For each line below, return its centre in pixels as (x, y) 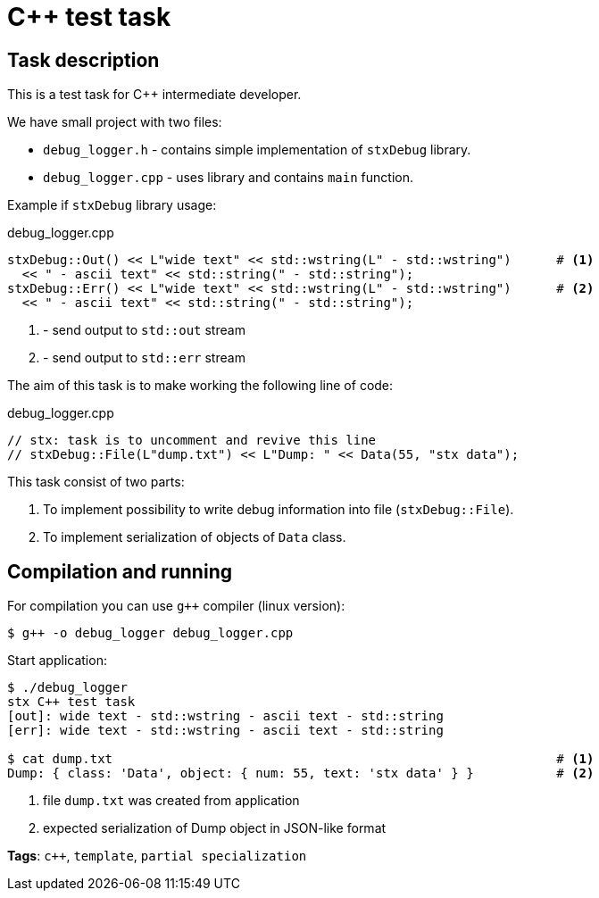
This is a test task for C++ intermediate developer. (154, 95)
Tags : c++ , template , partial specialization (157, 856)
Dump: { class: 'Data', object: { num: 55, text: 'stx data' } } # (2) (301, 773)
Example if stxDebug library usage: (112, 205)
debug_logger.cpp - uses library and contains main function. (228, 178)
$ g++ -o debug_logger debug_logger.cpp (150, 633)
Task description (83, 60)
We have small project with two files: (115, 122)
